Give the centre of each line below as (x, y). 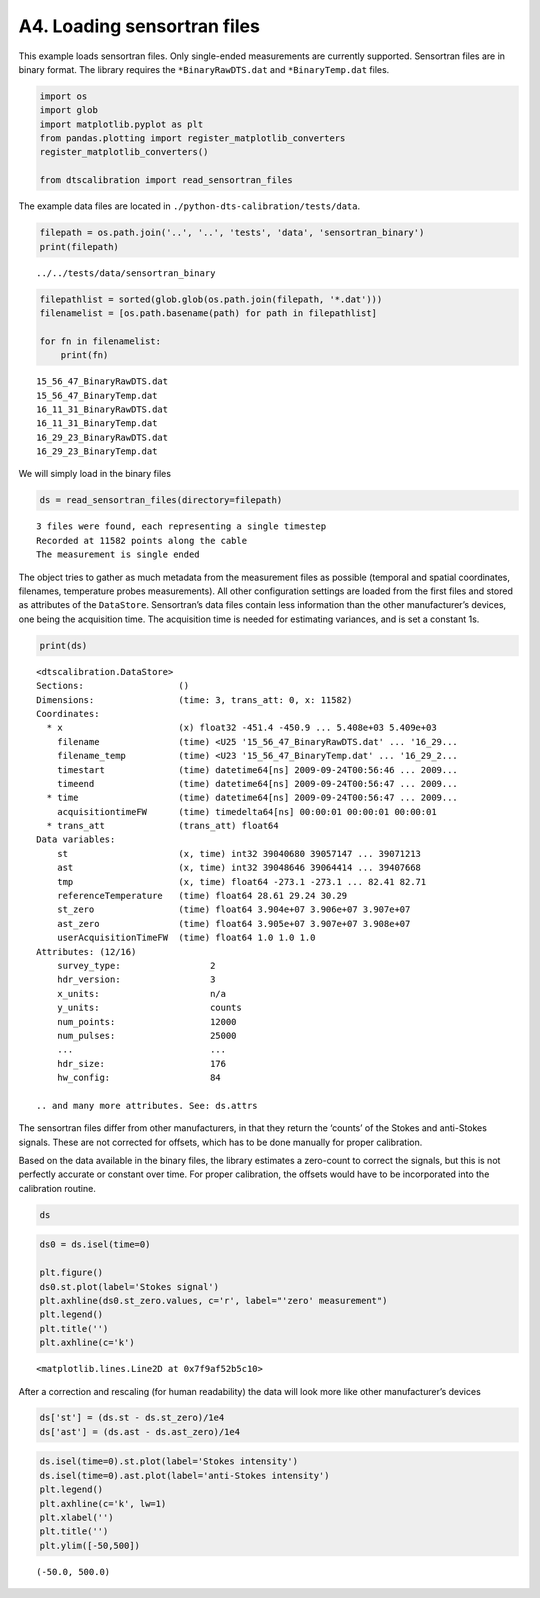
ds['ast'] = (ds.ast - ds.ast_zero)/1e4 (139, 1431)
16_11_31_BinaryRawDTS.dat (102, 409)
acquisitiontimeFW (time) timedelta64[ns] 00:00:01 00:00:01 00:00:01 (246, 811)
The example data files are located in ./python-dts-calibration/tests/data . (189, 206)
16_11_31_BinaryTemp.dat (97, 423)
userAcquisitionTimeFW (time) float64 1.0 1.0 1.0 (186, 938)
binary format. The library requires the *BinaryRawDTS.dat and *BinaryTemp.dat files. (204, 69)
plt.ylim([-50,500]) (89, 1545)
